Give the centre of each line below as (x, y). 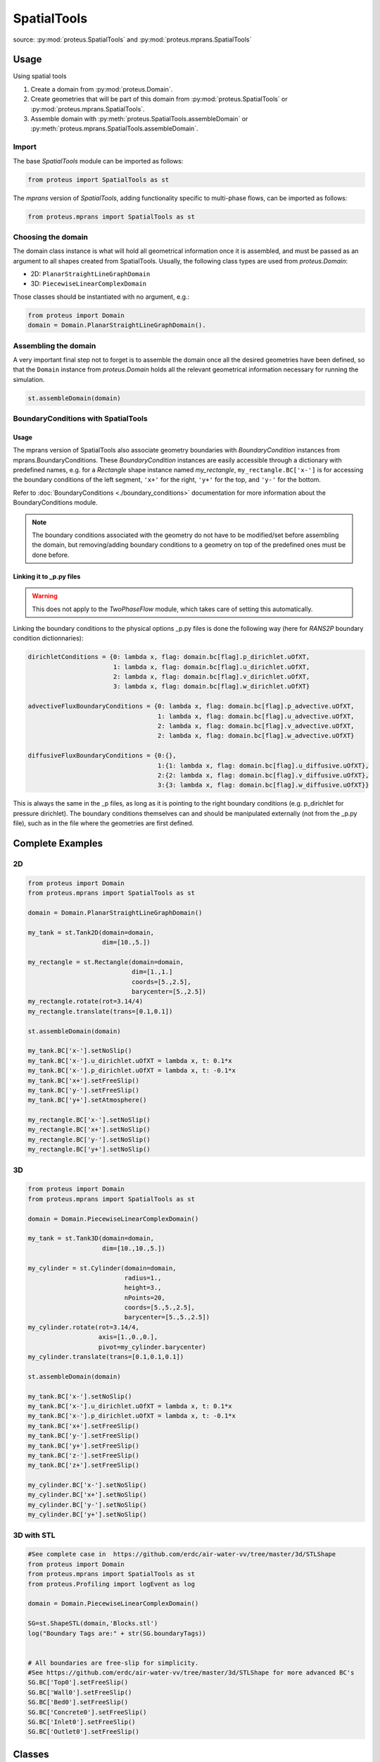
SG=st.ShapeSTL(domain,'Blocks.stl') (93, 1624)
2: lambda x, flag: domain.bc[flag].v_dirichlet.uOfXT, (211, 677)
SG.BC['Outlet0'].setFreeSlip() (84, 1732)
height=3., (143, 1288)
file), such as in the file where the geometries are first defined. (103, 823)
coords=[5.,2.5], (161, 982)
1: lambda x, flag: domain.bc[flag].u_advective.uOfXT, (256, 716)
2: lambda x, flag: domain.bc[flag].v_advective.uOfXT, (256, 726)
